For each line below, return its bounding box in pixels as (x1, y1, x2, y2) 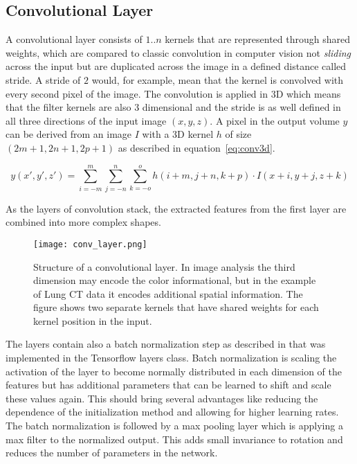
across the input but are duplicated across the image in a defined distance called (6, 59, 347, 73)
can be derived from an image (6, 127, 132, 141)
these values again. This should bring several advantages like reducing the (6, 391, 318, 405)
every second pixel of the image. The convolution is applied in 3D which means (6, 86, 341, 100)
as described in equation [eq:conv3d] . (118, 140, 275, 154)
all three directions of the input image (6, 113, 167, 127)
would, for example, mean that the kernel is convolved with (91, 72, 344, 87)
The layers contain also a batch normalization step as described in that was (6, 337, 326, 351)
